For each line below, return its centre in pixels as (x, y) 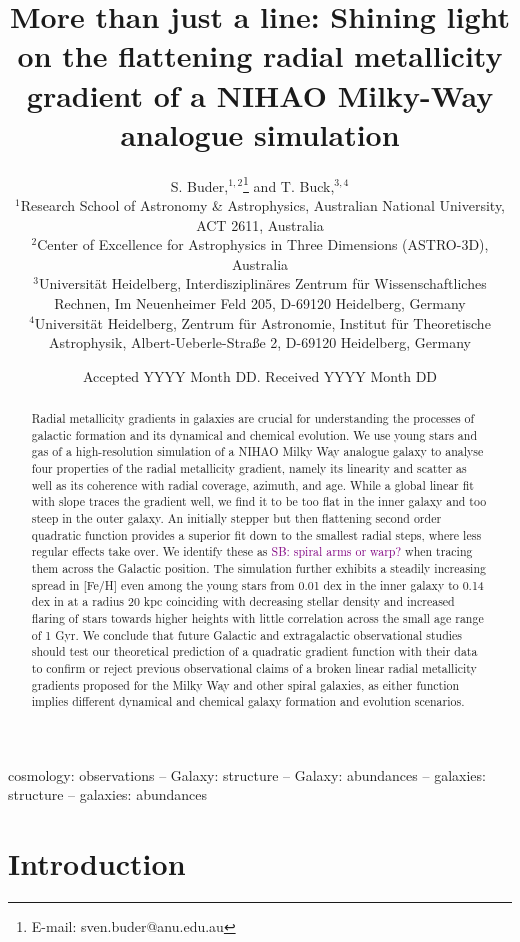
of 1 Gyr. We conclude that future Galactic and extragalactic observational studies (247, 634)
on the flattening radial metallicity (260, 55)
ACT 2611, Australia (260, 224)
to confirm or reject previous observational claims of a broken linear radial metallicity (254, 667)
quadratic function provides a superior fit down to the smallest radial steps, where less (256, 534)
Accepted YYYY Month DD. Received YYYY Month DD (260, 375)
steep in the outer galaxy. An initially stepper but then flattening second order (236, 518)
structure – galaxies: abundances (108, 794)
